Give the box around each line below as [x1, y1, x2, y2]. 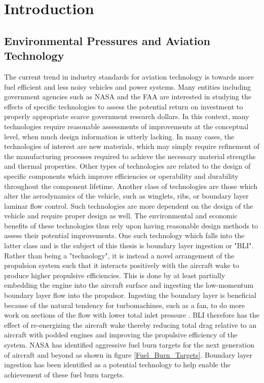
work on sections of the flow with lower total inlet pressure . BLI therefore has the [4, 310, 259, 320]
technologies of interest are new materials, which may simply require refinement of [4, 141, 259, 151]
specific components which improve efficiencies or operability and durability [4, 170, 239, 181]
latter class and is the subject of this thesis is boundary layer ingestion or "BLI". [4, 240, 254, 251]
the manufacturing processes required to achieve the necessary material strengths [4, 150, 256, 161]
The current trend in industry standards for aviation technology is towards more [4, 71, 254, 82]
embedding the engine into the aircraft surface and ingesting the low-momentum [4, 280, 254, 290]
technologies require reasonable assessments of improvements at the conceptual [4, 121, 249, 131]
